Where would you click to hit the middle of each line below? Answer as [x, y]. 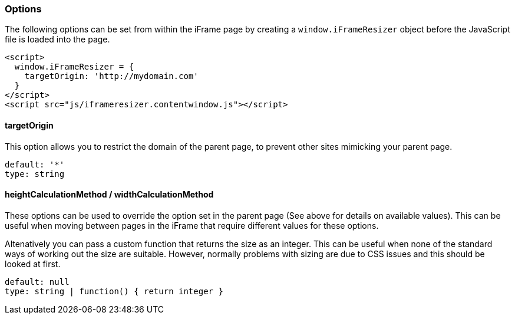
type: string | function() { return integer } [114, 291]
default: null [37, 282]
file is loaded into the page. [57, 40]
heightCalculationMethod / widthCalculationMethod [109, 195]
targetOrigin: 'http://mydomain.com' [111, 76]
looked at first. [33, 264]
